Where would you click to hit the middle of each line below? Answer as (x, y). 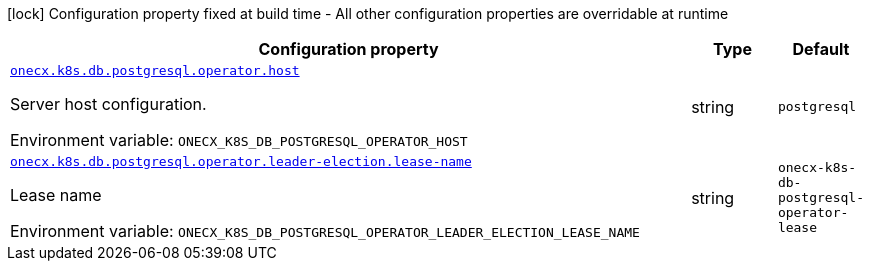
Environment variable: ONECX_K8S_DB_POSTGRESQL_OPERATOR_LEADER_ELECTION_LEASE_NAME (325, 231)
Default (821, 49)
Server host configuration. (108, 104)
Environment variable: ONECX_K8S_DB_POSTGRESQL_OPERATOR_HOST (239, 140)
